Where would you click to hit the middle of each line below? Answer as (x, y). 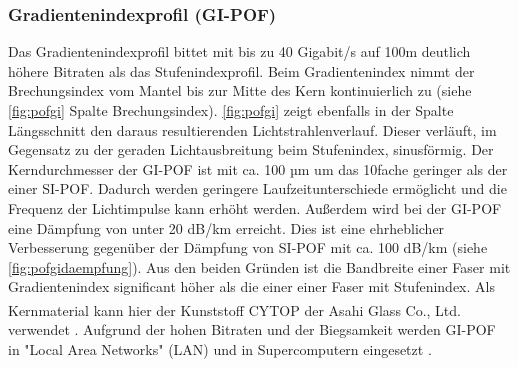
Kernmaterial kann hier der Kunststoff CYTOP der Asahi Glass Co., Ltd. (234, 309)
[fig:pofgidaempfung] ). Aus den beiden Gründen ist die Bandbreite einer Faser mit (259, 266)
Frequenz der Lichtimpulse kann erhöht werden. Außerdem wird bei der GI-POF (255, 207)
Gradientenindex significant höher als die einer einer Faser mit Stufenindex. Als (251, 286)
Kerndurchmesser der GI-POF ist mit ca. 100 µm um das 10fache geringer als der (258, 168)
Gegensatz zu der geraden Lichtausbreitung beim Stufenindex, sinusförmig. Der (251, 149)
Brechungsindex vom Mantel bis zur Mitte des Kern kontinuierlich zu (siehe (240, 90)
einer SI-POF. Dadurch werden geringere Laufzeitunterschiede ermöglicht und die (257, 188)
